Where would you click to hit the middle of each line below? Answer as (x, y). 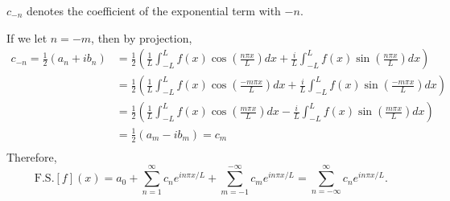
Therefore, (32, 156)
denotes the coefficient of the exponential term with (154, 10)
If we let (27, 37)
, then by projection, (142, 37)
